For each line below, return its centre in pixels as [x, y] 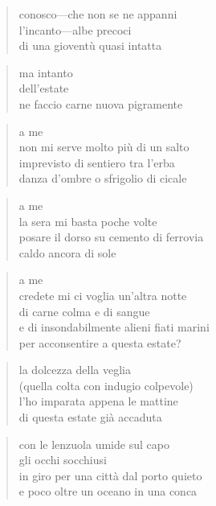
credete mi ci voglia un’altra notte [103, 295]
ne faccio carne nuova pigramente [101, 103]
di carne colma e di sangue [84, 311]
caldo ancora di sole [67, 252]
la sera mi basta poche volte [88, 221]
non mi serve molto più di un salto [104, 147]
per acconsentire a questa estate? [100, 342]
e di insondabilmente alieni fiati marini [114, 327]
